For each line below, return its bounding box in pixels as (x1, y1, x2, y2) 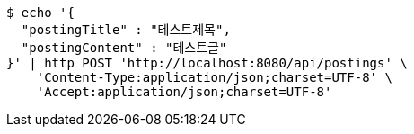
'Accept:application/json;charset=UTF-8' (36, 85, 332, 99)
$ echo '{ (6, 5, 75, 20)
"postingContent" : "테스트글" (21, 40, 227, 55)
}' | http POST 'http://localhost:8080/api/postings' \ (6, 56, 408, 70)
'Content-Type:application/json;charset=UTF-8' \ (36, 70, 392, 85)
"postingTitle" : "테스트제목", (21, 22, 231, 37)
